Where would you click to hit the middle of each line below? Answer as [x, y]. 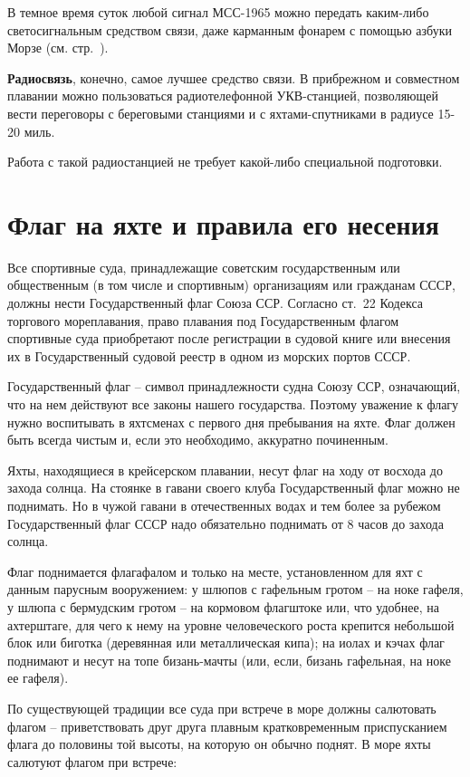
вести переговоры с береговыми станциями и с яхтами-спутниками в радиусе [221, 113]
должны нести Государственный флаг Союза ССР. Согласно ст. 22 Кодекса [216, 303]
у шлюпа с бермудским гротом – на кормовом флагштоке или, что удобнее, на [223, 606]
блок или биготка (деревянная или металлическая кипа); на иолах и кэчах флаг [226, 643]
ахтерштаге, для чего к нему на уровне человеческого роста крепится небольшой [231, 624]
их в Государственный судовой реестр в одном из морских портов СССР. [209, 355]
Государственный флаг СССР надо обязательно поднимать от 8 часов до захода [225, 523]
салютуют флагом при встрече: [92, 761]
